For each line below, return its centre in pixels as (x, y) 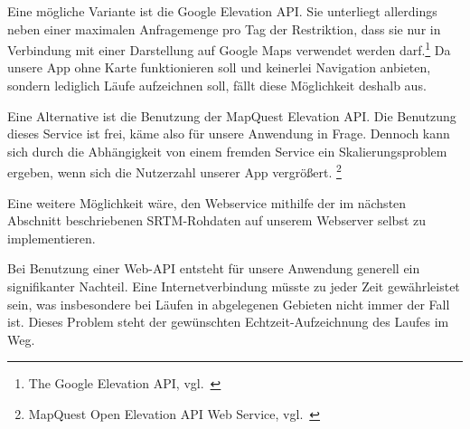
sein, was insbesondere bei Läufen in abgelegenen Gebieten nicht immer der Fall (229, 304)
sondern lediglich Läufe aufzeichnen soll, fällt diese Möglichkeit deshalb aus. (217, 86)
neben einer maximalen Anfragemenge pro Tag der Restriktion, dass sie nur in (224, 29)
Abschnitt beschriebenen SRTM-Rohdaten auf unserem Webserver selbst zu (217, 220)
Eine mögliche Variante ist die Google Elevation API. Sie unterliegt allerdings (222, 11)
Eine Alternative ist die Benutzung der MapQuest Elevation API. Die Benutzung (232, 115)
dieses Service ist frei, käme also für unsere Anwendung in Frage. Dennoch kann (229, 133)
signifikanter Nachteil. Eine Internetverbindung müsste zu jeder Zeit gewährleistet (234, 286)
